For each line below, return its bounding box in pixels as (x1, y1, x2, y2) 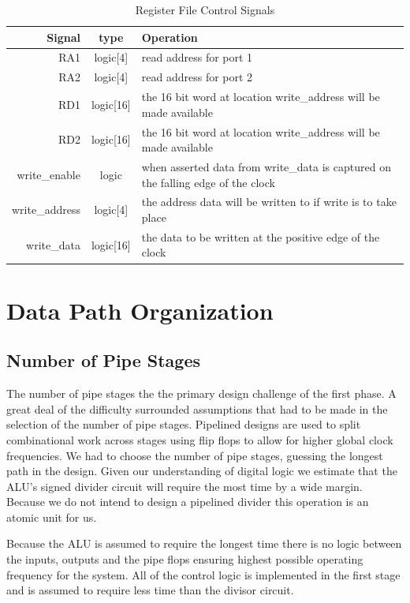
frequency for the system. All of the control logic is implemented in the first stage (6, 566, 401, 582)
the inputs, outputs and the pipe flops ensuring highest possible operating (6, 551, 363, 567)
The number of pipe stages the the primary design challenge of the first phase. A (6, 385, 397, 402)
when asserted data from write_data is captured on (141, 159, 391, 174)
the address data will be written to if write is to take (141, 193, 397, 210)
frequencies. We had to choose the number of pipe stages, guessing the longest (6, 447, 383, 463)
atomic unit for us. (6, 508, 97, 525)
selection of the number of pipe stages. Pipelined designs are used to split (6, 416, 361, 433)
